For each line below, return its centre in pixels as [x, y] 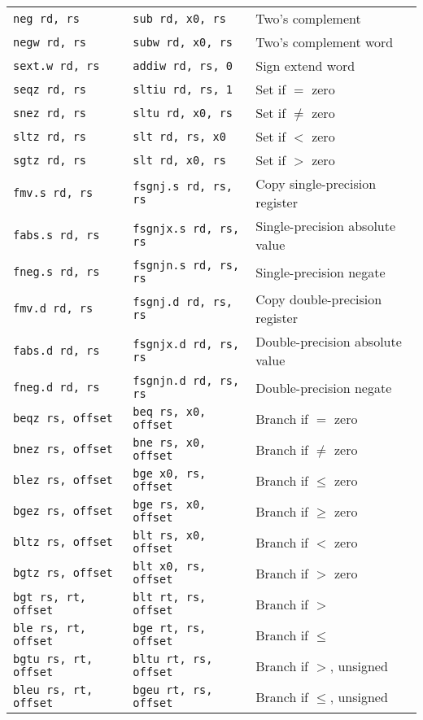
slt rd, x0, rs [179, 160]
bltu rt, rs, [173, 659]
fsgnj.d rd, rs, [183, 302]
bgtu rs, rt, [53, 659]
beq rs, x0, [170, 412]
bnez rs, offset [63, 449]
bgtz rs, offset [63, 573]
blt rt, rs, [170, 597]
